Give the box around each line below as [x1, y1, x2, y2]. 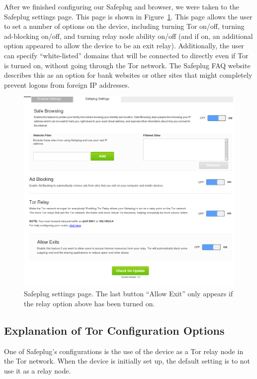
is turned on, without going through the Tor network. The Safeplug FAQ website [4, 60, 251, 70]
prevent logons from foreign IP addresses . [4, 79, 130, 90]
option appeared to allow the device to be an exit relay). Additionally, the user [4, 40, 244, 51]
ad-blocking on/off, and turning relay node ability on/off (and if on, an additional [4, 30, 253, 41]
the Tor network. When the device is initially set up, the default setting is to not [4, 356, 251, 366]
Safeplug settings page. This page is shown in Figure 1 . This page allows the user [4, 11, 253, 21]
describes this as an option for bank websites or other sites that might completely [4, 70, 253, 80]
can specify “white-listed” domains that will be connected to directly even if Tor [4, 50, 249, 60]
